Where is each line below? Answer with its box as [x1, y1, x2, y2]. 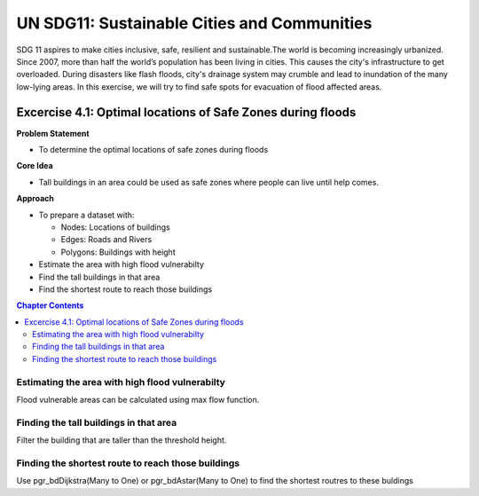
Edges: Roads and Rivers [60, 234, 153, 245]
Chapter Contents [16, 300, 84, 311]
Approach [16, 193, 55, 204]
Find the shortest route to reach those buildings [38, 284, 213, 295]
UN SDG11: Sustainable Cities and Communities [16, 13, 373, 33]
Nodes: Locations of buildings [60, 222, 170, 232]
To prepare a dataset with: [38, 209, 135, 220]
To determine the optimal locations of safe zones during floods [38, 145, 269, 155]
